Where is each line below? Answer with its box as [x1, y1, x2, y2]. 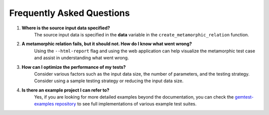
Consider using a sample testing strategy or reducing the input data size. [34, 78, 184, 84]
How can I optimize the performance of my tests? [21, 64, 126, 70]
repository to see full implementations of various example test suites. [55, 101, 197, 107]
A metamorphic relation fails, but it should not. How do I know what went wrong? [21, 41, 192, 47]
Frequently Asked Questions [9, 7, 130, 18]
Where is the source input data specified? [21, 25, 111, 31]
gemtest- [235, 94, 254, 100]
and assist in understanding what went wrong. [34, 55, 129, 61]
